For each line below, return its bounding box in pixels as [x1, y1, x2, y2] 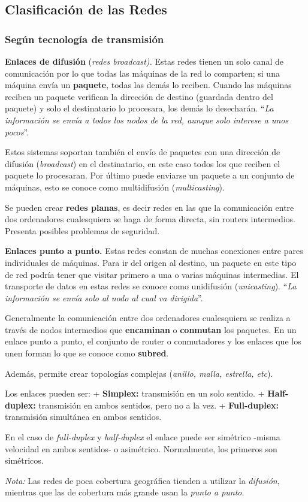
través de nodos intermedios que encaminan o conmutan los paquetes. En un [5, 323, 297, 335]
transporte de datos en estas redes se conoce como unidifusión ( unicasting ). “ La [5, 280, 297, 292]
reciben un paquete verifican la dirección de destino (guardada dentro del [5, 90, 273, 102]
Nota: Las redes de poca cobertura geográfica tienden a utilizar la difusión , [5, 474, 280, 486]
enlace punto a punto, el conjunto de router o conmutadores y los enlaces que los [5, 335, 301, 347]
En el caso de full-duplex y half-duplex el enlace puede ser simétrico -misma [5, 431, 280, 443]
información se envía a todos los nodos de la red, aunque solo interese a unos [5, 113, 289, 126]
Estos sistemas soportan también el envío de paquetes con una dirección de [5, 146, 280, 158]
